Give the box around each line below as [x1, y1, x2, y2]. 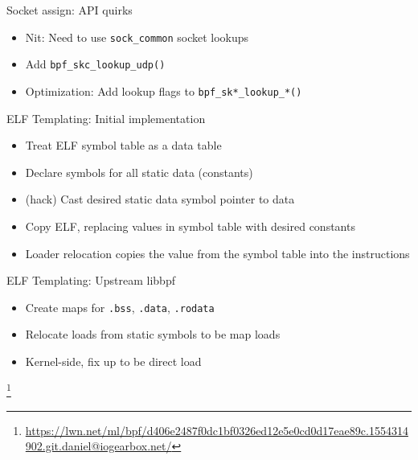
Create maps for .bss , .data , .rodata [25, 298, 215, 315]
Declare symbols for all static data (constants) [25, 163, 253, 180]
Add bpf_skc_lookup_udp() [25, 55, 166, 72]
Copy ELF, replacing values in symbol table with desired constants [25, 217, 355, 234]
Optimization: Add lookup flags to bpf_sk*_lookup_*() [25, 82, 302, 99]
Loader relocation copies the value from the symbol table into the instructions [25, 244, 410, 261]
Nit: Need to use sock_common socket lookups [25, 28, 249, 45]
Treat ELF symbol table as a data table [25, 137, 222, 154]
